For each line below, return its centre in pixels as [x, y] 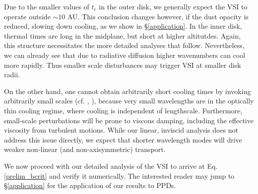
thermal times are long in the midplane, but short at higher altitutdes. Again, [122, 35]
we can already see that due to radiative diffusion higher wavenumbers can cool [125, 55]
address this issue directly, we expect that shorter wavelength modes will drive [123, 139]
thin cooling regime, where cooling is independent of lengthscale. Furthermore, [123, 110]
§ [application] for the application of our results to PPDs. [90, 185]
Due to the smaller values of [47, 6]
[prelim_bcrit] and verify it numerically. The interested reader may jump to [119, 175]
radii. [12, 74]
